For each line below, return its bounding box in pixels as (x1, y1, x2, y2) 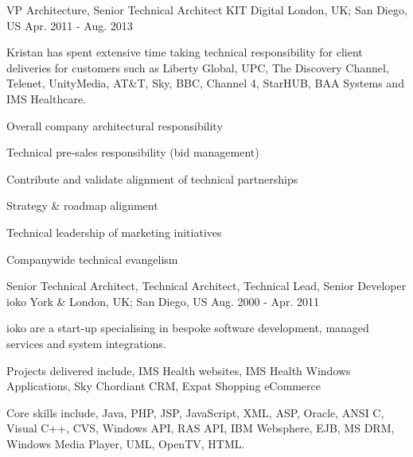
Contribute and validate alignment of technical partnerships (6, 170, 298, 187)
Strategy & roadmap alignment (6, 197, 158, 214)
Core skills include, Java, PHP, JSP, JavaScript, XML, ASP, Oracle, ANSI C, (6, 404, 384, 420)
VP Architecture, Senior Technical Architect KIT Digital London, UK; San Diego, (6, 2, 407, 17)
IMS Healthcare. (6, 90, 86, 107)
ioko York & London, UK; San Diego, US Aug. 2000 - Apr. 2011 (6, 292, 319, 309)
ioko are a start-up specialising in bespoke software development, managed (6, 320, 369, 336)
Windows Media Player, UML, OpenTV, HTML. (6, 435, 245, 451)
